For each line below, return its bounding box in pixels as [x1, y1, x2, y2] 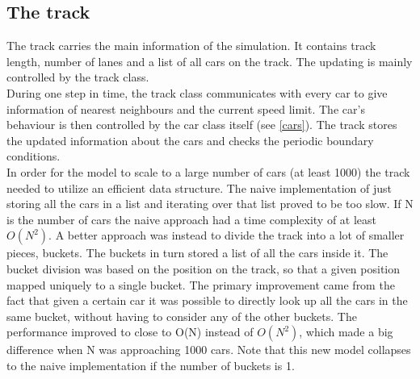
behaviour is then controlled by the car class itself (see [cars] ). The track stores [6, 116, 397, 133]
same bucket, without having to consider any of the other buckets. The [6, 307, 357, 324]
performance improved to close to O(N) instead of [6, 323, 254, 340]
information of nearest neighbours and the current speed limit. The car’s [6, 100, 365, 117]
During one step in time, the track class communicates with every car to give [6, 84, 388, 101]
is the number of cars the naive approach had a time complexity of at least [6, 210, 377, 227]
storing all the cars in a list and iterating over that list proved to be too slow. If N [6, 195, 414, 212]
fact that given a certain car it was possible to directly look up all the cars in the [6, 292, 408, 309]
